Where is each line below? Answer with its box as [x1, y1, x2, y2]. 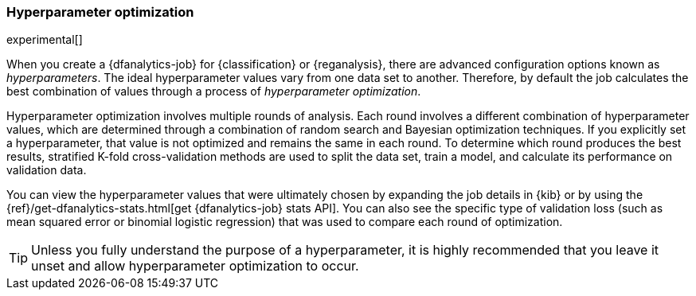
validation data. [6, 163, 87, 177]
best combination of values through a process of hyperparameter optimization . [6, 84, 421, 99]
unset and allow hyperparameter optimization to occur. [31, 258, 359, 275]
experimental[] [6, 33, 83, 47]
